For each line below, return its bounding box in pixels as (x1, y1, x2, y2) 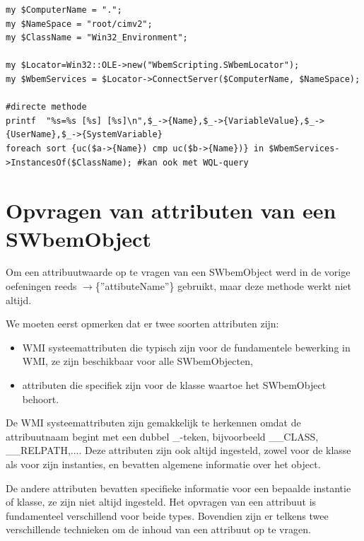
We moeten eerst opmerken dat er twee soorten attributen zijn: (6, 316, 279, 331)
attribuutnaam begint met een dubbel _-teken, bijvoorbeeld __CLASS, (6, 429, 319, 443)
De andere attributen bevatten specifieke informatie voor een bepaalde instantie (6, 480, 351, 495)
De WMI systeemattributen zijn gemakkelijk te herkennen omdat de (6, 415, 301, 430)
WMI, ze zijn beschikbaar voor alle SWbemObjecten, (22, 354, 253, 368)
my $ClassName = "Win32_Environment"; (6, 33, 188, 43)
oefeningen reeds (6, 279, 77, 293)
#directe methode (6, 102, 87, 112)
